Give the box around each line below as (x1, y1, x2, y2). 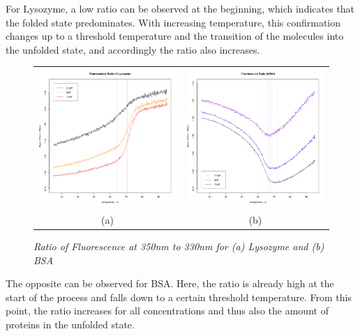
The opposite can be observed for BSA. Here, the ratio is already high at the (6, 276, 334, 291)
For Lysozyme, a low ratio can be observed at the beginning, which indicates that (6, 1, 355, 15)
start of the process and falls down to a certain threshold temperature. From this (6, 289, 352, 304)
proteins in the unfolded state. (6, 317, 135, 332)
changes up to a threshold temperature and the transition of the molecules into (6, 29, 344, 43)
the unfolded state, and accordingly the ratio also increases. (6, 42, 260, 56)
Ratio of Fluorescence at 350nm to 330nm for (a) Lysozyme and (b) (33, 239, 324, 254)
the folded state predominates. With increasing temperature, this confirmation (6, 15, 341, 29)
